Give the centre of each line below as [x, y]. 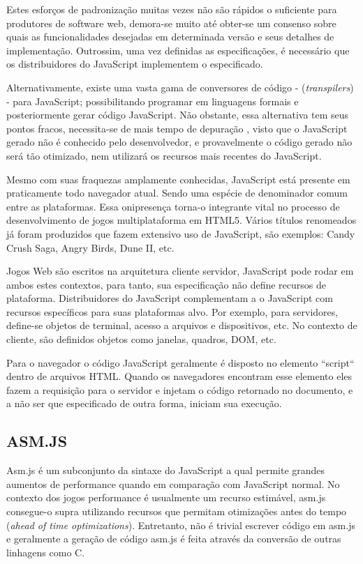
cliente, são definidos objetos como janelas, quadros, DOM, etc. [141, 339]
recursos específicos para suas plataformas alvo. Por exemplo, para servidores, [172, 311]
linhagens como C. [46, 552]
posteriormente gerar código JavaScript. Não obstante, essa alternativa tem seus [178, 115]
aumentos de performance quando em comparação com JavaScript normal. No [173, 483]
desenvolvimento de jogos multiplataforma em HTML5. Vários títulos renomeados [181, 220]
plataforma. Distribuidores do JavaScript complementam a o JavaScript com [170, 298]
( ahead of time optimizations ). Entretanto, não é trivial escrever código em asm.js [181, 525]
